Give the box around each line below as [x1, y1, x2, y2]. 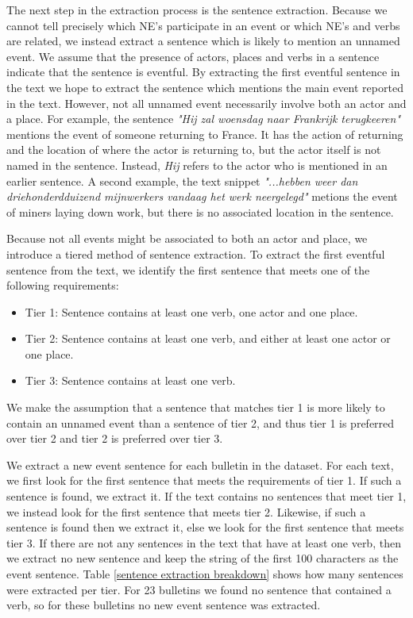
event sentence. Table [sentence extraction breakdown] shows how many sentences [6, 566, 403, 582]
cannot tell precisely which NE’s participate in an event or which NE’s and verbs [6, 17, 400, 33]
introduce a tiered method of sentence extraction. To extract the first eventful [6, 245, 385, 262]
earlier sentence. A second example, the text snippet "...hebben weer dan [6, 172, 358, 189]
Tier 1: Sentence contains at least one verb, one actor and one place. [25, 303, 358, 320]
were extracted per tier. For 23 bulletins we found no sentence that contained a [6, 581, 392, 597]
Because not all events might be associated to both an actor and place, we [6, 230, 368, 247]
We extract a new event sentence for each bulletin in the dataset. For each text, [6, 456, 394, 473]
